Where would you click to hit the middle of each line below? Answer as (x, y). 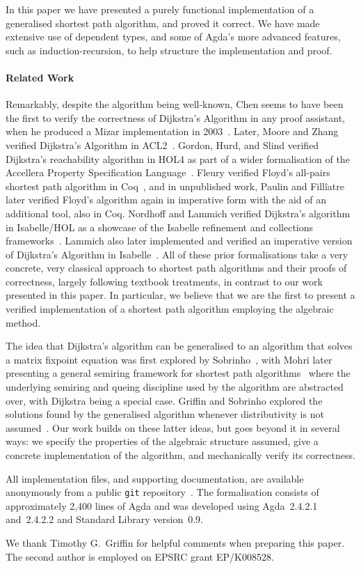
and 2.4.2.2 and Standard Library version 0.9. (105, 519)
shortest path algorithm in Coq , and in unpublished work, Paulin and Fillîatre (175, 186)
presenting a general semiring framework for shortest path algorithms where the (178, 373)
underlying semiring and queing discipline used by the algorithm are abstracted (175, 387)
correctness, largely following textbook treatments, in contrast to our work (164, 281)
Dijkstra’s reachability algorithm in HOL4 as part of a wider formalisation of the (178, 158)
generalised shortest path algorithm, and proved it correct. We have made (163, 23)
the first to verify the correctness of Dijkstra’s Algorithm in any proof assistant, (175, 117)
